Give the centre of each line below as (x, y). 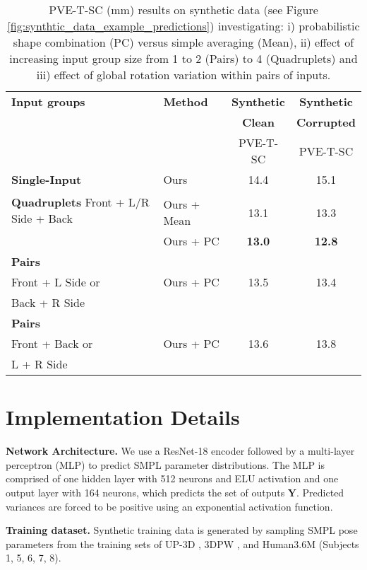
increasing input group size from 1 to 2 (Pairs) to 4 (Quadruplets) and (183, 58)
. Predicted (320, 492)
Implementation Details (123, 417)
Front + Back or (52, 343)
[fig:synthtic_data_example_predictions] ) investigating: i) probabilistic (183, 26)
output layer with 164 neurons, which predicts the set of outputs (145, 492)
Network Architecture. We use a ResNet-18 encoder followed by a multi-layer (180, 451)
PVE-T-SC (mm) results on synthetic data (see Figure (183, 10)
